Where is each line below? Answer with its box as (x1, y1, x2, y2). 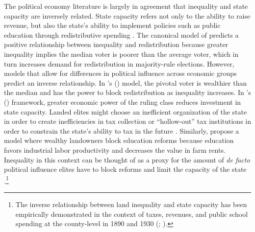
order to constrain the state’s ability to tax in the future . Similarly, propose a (4, 125, 239, 136)
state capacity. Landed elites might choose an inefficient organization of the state (4, 106, 247, 116)
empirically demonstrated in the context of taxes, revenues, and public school (15, 209, 248, 219)
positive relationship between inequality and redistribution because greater (4, 39, 229, 49)
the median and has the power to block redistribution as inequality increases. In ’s (4, 87, 251, 97)
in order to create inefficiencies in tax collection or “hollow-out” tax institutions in (4, 116, 251, 126)
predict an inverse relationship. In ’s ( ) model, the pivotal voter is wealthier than (4, 77, 247, 88)
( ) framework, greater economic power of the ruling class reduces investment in (4, 96, 241, 107)
